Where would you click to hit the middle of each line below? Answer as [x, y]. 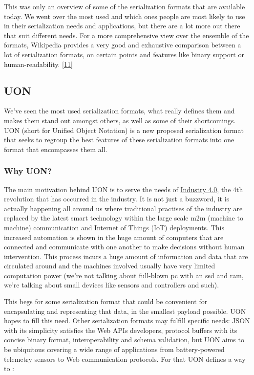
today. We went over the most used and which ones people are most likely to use [125, 16]
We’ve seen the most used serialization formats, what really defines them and [119, 111]
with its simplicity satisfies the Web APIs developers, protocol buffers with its [121, 330]
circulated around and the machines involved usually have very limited [110, 266]
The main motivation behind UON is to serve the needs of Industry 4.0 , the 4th [124, 189]
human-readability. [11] [38, 64]
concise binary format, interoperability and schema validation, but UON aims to [124, 340]
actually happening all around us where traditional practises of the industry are [123, 208]
